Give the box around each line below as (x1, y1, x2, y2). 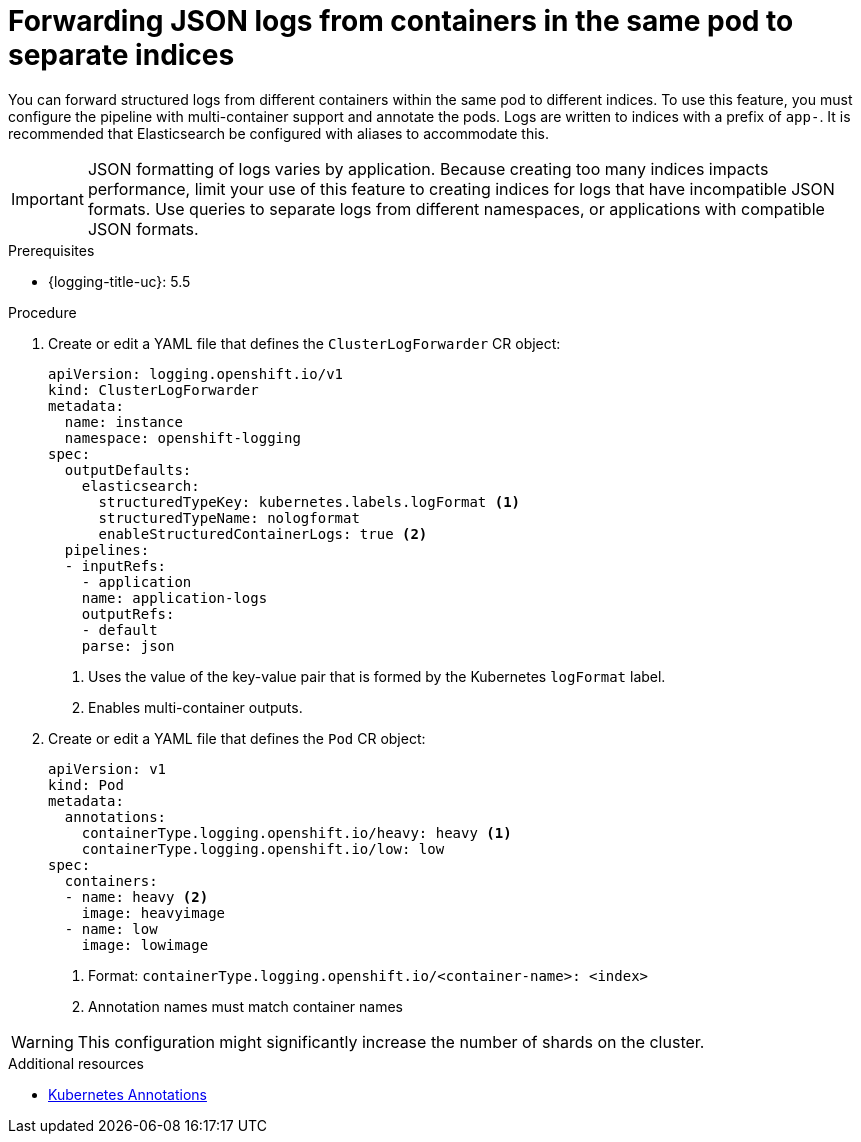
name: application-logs (81, 589, 268, 606)
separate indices (8, 38, 235, 72)
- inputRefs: (64, 557, 167, 574)
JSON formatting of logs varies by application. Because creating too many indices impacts (87, 158, 769, 179)
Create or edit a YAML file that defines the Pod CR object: (48, 729, 426, 747)
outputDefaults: (64, 461, 192, 478)
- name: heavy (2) (64, 888, 209, 905)
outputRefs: (81, 605, 175, 622)
